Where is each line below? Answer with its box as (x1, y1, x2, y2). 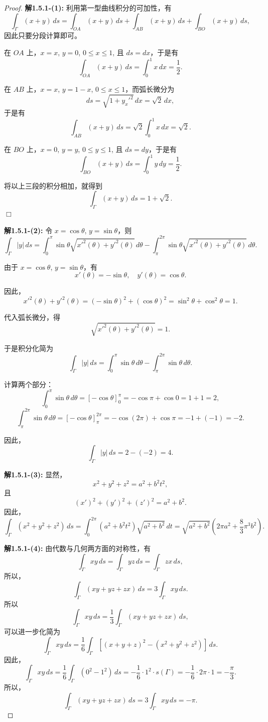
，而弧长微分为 (125, 83, 175, 94)
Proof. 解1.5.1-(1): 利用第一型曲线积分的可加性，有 (4, 3, 172, 13)
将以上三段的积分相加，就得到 (4, 180, 102, 191)
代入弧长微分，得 (4, 312, 60, 322)
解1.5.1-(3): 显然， (4, 469, 67, 479)
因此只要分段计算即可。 (4, 30, 81, 41)
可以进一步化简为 (4, 626, 60, 637)
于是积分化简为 (4, 342, 53, 353)
